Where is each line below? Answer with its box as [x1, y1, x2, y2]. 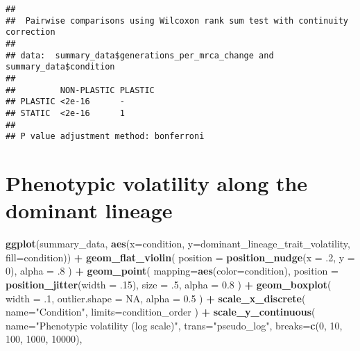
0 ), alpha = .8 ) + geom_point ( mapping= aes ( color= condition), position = [6, 263, 338, 278]
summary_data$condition [6, 62, 115, 72]
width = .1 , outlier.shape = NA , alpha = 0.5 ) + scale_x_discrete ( [6, 291, 306, 305]
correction [6, 27, 55, 38]
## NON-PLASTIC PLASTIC [6, 85, 155, 95]
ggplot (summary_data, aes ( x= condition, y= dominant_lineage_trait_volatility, [6, 236, 350, 251]
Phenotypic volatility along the [6, 169, 308, 197]
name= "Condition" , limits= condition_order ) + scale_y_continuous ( [6, 304, 316, 319]
